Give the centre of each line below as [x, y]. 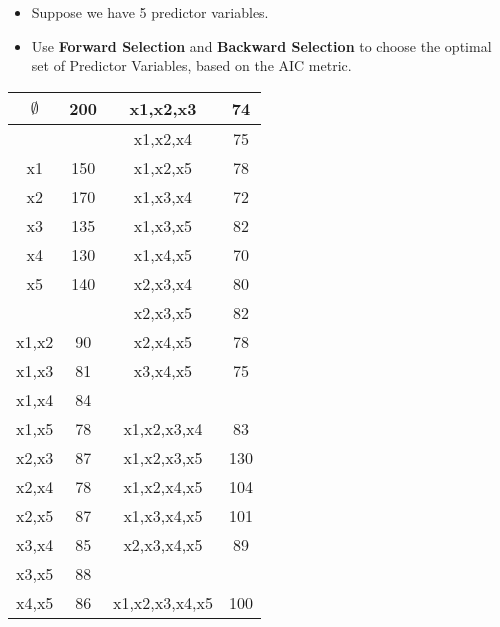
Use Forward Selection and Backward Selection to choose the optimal [261, 45]
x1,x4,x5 [163, 254]
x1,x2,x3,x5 [163, 457]
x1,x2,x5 [163, 167]
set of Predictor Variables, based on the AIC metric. [191, 65]
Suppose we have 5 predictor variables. [150, 12]
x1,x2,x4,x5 [163, 486]
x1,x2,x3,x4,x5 [163, 602]
